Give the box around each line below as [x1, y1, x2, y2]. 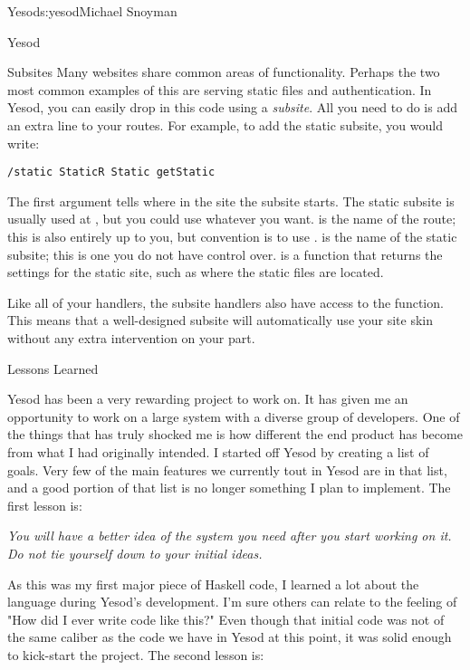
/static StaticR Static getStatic [7, 166, 216, 179]
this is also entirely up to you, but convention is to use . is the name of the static [7, 227, 457, 245]
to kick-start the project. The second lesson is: [7, 645, 264, 664]
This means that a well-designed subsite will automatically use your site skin [7, 311, 434, 330]
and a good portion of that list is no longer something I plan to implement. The [7, 478, 451, 497]
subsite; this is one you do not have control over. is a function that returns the [7, 244, 443, 263]
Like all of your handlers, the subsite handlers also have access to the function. [7, 292, 444, 311]
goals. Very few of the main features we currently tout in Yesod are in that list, [7, 460, 447, 479]
